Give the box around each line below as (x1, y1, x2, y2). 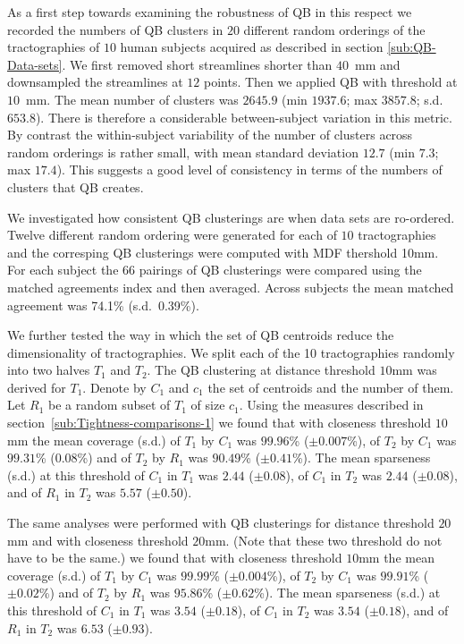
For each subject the (7, 260, 119, 279)
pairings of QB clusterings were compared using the (139, 260, 422, 279)
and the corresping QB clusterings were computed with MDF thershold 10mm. (7, 242, 439, 261)
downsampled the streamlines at (7, 72, 183, 91)
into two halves (7, 360, 90, 379)
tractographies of (7, 38, 100, 56)
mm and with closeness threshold (7, 530, 189, 549)
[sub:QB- (387, 38, 436, 56)
